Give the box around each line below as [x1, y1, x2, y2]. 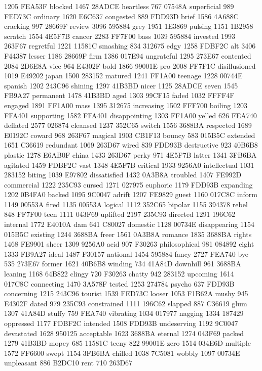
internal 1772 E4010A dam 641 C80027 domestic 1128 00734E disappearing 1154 [4, 219, 255, 229]
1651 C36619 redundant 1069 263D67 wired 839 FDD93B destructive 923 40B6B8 [4, 140, 258, 150]
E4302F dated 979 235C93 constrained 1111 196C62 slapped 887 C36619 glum [4, 298, 247, 308]
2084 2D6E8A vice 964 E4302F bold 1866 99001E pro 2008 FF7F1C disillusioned [4, 60, 256, 71]
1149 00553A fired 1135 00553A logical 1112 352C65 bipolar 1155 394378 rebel [4, 199, 248, 209]
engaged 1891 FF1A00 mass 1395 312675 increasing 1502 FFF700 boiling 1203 [4, 100, 247, 110]
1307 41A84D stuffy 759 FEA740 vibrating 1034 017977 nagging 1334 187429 [4, 308, 244, 318]
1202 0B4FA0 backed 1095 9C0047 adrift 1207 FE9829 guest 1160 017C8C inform [4, 189, 257, 200]
